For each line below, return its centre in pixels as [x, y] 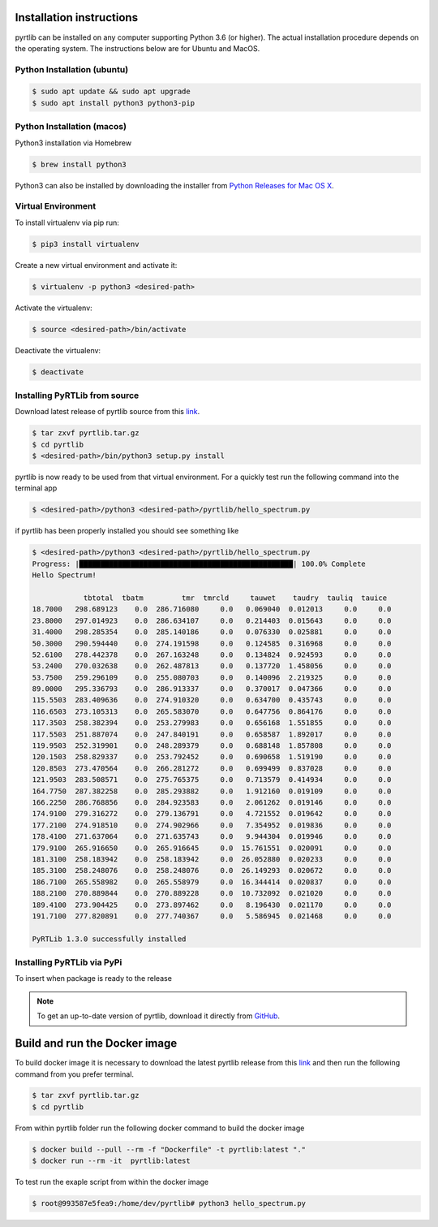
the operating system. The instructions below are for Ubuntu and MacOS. [137, 48]
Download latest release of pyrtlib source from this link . [107, 412]
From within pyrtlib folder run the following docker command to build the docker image [160, 1128]
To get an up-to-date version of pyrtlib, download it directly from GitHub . [158, 1016]
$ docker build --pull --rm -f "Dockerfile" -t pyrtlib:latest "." [169, 1149]
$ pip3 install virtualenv [86, 244]
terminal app [36, 488]
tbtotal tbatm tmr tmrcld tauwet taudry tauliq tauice [235, 598]
